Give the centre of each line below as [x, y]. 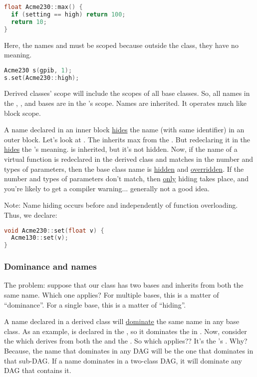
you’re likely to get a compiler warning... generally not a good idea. [107, 188]
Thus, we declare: [31, 214]
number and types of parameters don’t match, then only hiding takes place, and [126, 179]
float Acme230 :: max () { [43, 7]
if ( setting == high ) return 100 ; [68, 14]
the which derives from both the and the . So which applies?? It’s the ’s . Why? [126, 341]
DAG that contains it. [38, 370]
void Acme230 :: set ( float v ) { [54, 230]
